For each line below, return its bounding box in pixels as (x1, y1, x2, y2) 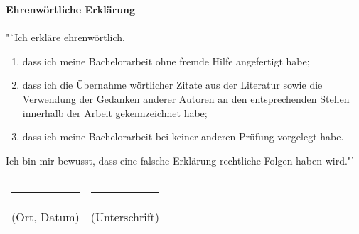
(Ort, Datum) (11, 208, 80, 225)
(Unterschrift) (90, 208, 160, 225)
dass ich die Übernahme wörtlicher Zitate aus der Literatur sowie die (22, 77, 323, 92)
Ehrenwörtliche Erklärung (6, 2, 136, 16)
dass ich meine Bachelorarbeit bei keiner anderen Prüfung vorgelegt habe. (22, 129, 344, 144)
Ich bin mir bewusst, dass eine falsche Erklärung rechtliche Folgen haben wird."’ (6, 152, 354, 167)
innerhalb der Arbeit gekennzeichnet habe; (22, 105, 208, 120)
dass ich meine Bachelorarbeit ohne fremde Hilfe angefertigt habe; (22, 53, 310, 68)
